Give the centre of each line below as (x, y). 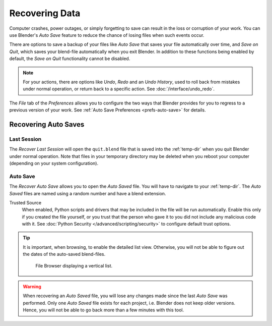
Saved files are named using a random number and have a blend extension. (88, 193)
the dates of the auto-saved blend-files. (64, 254)
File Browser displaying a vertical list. (74, 265)
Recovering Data (45, 13)
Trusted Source (25, 202)
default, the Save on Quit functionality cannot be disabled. (70, 59)
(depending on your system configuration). (54, 163)
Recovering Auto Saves (47, 124)
